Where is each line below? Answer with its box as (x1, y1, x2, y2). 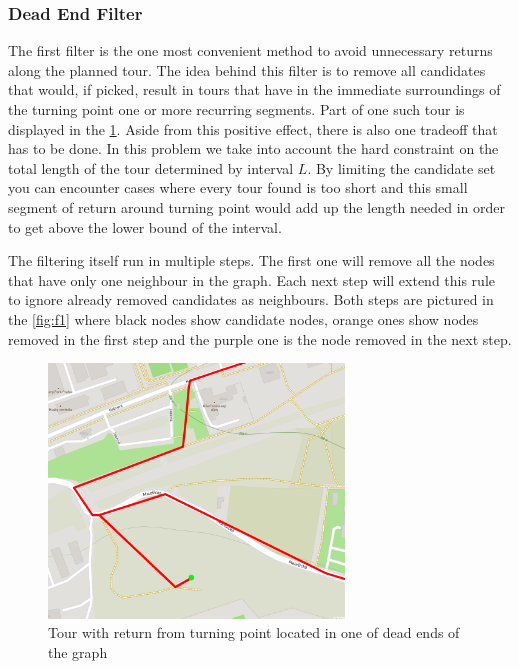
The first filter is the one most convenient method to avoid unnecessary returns (8, 40, 493, 61)
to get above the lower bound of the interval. (8, 216, 282, 237)
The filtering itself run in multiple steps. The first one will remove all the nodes (8, 250, 495, 271)
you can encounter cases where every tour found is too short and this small (8, 177, 468, 198)
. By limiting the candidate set (307, 157, 496, 178)
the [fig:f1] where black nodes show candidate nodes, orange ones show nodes (8, 308, 479, 329)
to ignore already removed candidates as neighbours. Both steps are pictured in (8, 289, 494, 310)
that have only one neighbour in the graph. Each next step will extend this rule (8, 269, 496, 290)
